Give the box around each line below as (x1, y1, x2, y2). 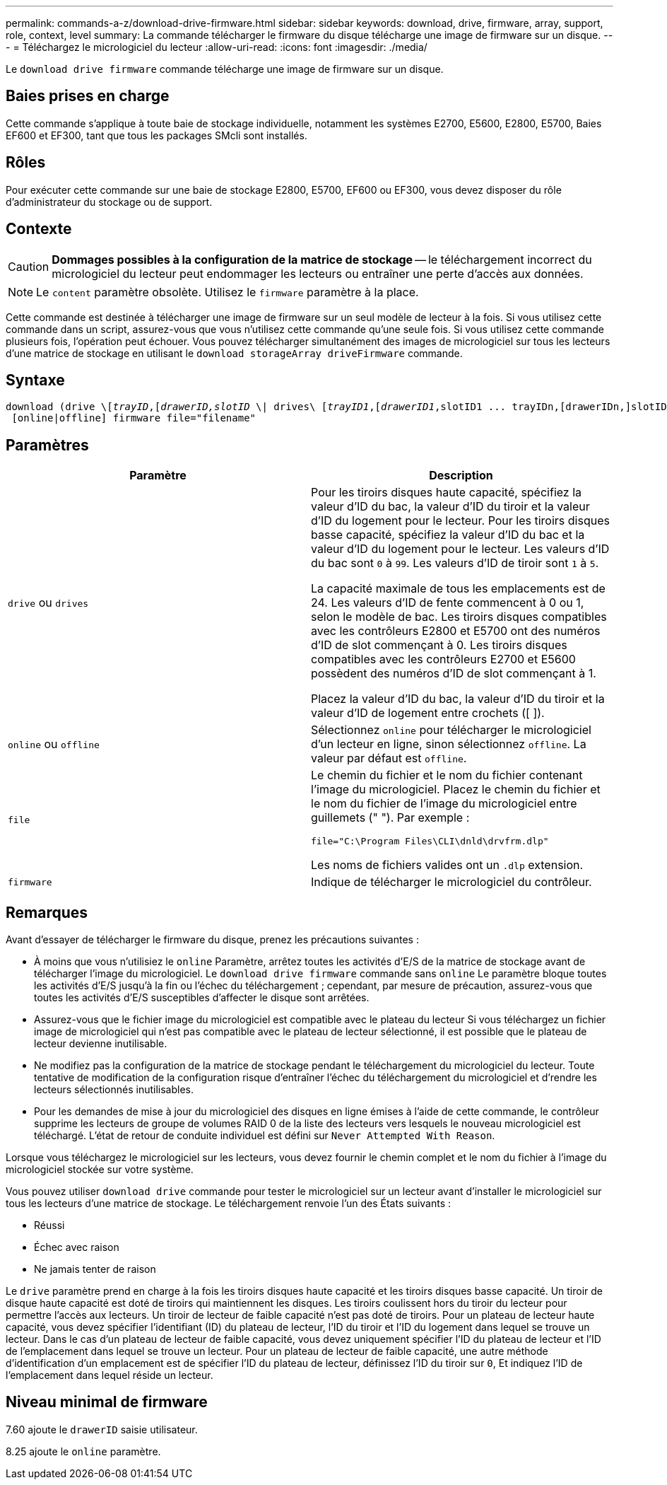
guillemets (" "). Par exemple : (311, 810, 470, 825)
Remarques (6, 903, 88, 921)
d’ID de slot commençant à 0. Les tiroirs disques (311, 638, 567, 653)
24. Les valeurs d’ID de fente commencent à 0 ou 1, (311, 595, 584, 610)
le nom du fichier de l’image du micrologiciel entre (311, 796, 577, 811)
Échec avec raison (34, 1241, 119, 1254)
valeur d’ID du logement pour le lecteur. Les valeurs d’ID (311, 542, 610, 557)
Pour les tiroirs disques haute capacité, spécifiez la (311, 485, 582, 500)
